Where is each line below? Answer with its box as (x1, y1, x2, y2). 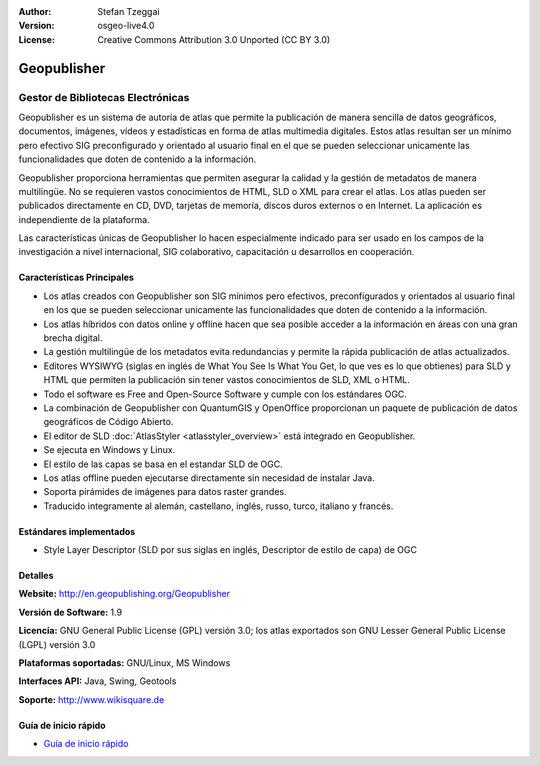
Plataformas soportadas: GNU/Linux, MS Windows (18, 657, 231, 669)
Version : (18, 20, 55, 32)
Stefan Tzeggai (97, 6, 160, 17)
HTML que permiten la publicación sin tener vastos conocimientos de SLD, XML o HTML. (43, 374, 410, 386)
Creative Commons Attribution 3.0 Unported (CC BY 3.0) (97, 33, 331, 45)
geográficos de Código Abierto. (43, 416, 174, 428)
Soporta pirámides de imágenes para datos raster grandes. (43, 486, 287, 498)
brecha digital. (43, 332, 103, 344)
